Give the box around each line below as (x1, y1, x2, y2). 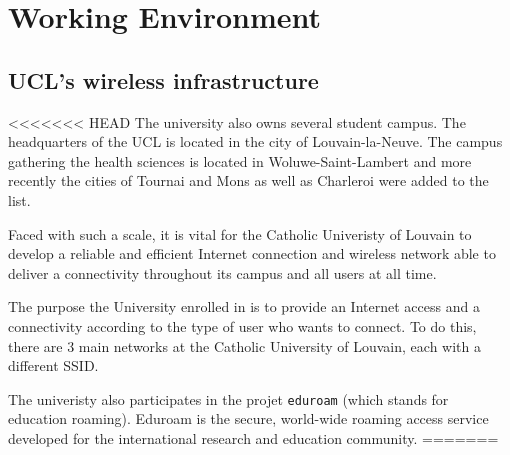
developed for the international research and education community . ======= (8, 427, 499, 448)
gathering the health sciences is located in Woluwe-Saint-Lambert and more (8, 150, 472, 171)
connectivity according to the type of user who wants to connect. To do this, (8, 315, 477, 336)
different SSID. (8, 355, 99, 376)
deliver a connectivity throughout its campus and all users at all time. (8, 262, 437, 283)
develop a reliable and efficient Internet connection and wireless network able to (8, 243, 496, 264)
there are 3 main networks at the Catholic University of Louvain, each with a (8, 335, 481, 356)
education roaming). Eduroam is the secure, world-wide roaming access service (8, 408, 489, 429)
